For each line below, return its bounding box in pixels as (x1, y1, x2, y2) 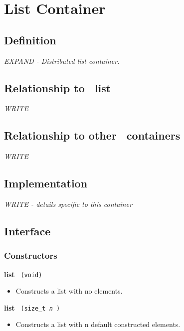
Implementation (4, 175, 88, 191)
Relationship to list (4, 80, 111, 95)
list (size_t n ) (4, 302, 60, 313)
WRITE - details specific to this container (4, 198, 132, 209)
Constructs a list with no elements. (15, 286, 123, 296)
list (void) (4, 269, 42, 279)
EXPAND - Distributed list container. (4, 55, 120, 66)
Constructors (4, 249, 57, 262)
